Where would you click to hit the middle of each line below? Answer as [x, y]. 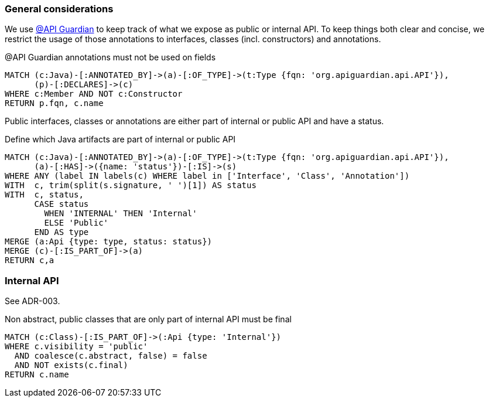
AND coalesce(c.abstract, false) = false [111, 356]
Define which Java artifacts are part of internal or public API [120, 139]
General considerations [59, 9]
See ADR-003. [33, 301]
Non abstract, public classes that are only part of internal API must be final [148, 319]
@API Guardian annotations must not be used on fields [110, 57]
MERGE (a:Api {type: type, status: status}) [109, 242]
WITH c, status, [44, 195]
